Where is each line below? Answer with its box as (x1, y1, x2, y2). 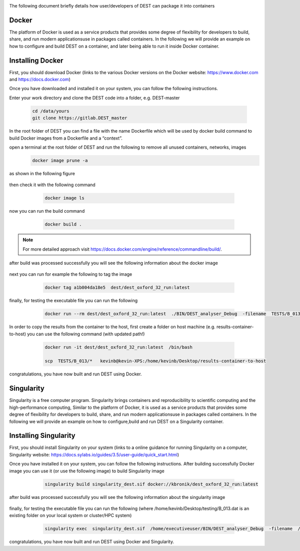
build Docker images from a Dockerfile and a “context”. (9, 135, 122, 141)
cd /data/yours (32, 108, 69, 114)
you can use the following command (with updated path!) (26, 331, 145, 337)
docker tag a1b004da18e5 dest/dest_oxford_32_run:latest (44, 285, 190, 290)
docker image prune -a (32, 158, 88, 163)
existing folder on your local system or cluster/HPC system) (9, 512, 132, 518)
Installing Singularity (9, 431, 75, 440)
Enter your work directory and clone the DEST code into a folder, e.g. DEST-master (9, 95, 180, 101)
